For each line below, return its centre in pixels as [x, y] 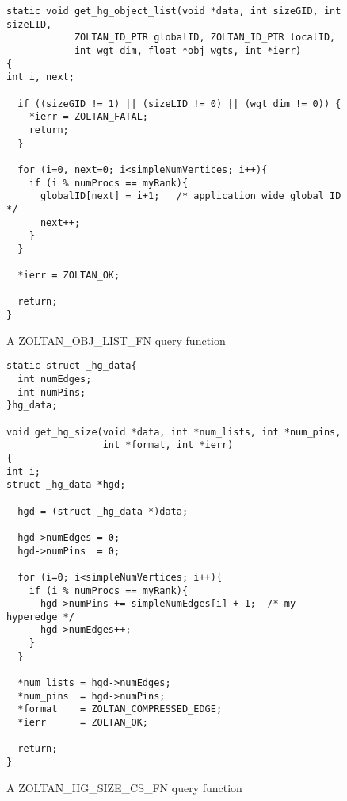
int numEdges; [55, 379]
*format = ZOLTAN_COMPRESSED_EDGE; [120, 709]
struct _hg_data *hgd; [66, 485]
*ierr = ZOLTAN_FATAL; [88, 117]
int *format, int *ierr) [168, 445]
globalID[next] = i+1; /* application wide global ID [191, 196]
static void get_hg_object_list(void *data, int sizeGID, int [174, 11]
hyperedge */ [40, 617]
